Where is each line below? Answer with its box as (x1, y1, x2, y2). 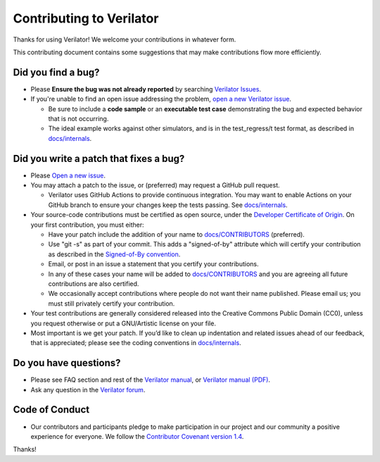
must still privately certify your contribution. (48, 299, 175, 308)
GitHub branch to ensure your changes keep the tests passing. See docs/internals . (48, 201, 288, 209)
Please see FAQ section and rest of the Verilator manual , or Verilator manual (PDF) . (30, 375, 271, 384)
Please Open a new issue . (30, 171, 106, 180)
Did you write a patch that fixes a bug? (13, 152, 185, 165)
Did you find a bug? (13, 66, 100, 78)
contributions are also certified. (48, 280, 139, 288)
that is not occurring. (48, 115, 109, 123)
